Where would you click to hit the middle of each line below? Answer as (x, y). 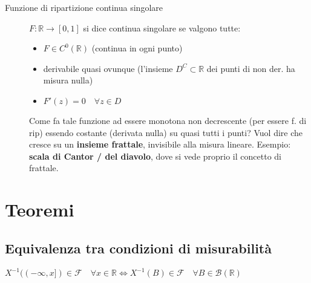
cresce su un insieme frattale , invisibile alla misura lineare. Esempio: (160, 144)
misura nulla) (68, 80)
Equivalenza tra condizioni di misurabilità (138, 248)
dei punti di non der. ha (251, 68)
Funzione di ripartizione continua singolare (84, 7)
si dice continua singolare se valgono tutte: (162, 28)
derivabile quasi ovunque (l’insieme (108, 68)
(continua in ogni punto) (137, 48)
